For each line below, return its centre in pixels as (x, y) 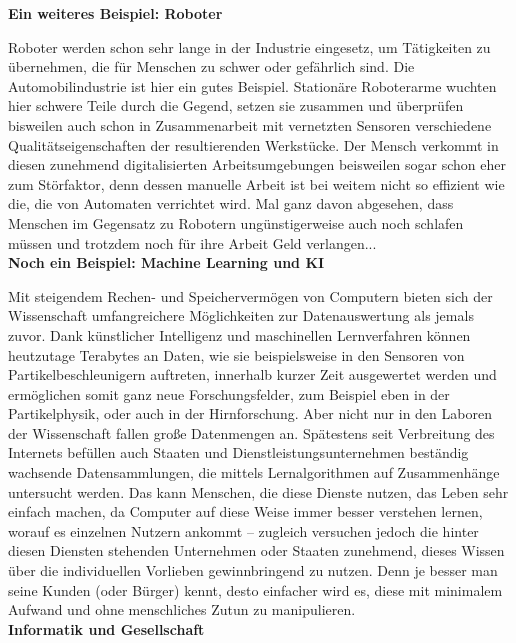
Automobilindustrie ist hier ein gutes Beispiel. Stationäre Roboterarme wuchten (252, 85)
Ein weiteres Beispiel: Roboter (115, 13)
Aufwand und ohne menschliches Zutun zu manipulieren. (182, 609)
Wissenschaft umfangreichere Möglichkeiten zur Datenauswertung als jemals (241, 315)
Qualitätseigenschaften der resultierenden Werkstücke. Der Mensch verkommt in (253, 144)
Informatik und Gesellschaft (106, 628)
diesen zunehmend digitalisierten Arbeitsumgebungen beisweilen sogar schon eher (257, 164)
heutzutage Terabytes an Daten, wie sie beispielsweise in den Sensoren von (236, 354)
